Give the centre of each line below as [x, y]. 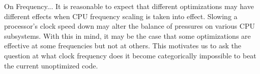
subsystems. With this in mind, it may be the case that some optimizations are [127, 35]
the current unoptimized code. [51, 65]
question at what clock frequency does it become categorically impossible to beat [130, 55]
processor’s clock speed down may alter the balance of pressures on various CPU [129, 26]
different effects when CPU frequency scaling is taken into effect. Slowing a [121, 16]
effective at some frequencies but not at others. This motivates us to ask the [123, 46]
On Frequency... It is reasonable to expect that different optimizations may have [129, 6]
